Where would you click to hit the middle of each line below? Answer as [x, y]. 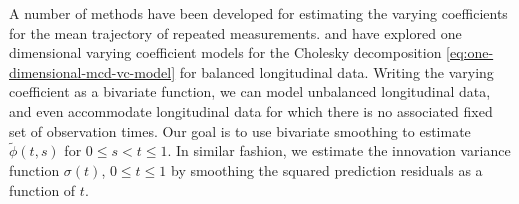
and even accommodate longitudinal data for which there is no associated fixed [251, 110]
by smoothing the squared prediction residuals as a [326, 169]
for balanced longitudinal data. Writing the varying [336, 71]
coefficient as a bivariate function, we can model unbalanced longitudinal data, [250, 91]
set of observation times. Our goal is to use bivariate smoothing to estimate [240, 130]
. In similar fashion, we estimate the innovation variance [339, 150]
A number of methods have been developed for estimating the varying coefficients [258, 13]
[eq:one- [470, 52]
